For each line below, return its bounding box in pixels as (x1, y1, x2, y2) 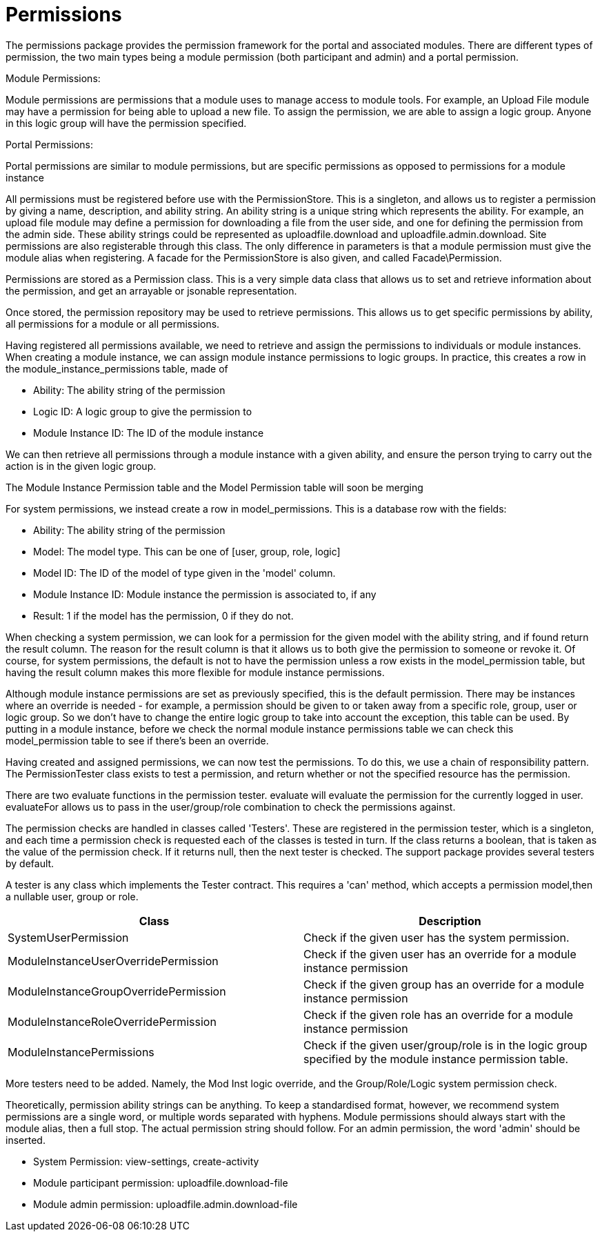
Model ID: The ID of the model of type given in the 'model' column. (33, 566, 336, 579)
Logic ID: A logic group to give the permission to (33, 405, 252, 417)
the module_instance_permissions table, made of (6, 362, 228, 375)
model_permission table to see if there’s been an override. (6, 734, 269, 746)
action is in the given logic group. (6, 459, 157, 472)
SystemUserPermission (8, 930, 129, 944)
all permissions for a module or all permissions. (6, 317, 220, 330)
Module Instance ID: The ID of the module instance (33, 426, 264, 439)
